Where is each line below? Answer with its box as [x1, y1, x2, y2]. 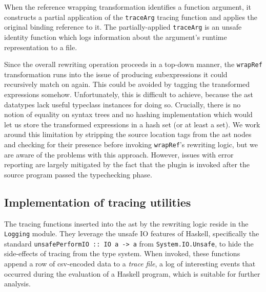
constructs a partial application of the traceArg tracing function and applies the [4, 11, 258, 22]
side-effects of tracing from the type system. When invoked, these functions [4, 248, 240, 259]
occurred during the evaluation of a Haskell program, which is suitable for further [4, 268, 260, 279]
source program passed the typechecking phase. [4, 169, 152, 179]
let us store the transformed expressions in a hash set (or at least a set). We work [4, 119, 260, 129]
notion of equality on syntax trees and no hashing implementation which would [4, 109, 253, 120]
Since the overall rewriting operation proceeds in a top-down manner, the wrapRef [4, 59, 262, 70]
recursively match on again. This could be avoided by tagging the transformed [4, 79, 250, 89]
